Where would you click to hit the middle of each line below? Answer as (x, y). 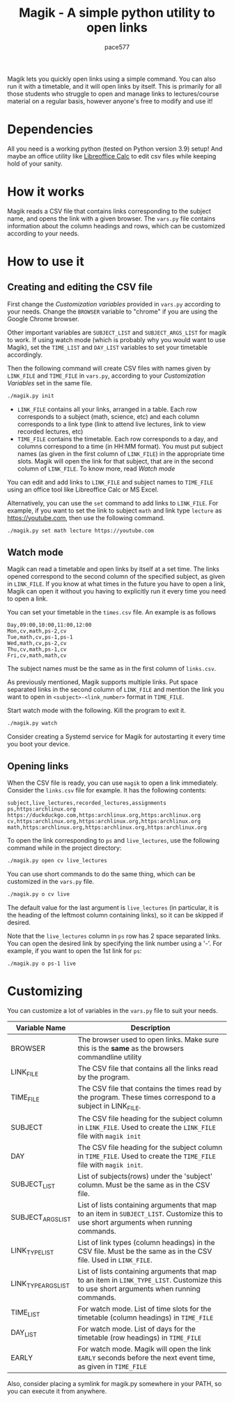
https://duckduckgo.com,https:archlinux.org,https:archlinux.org (104, 816)
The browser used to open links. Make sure (148, 1040)
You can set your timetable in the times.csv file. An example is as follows (112, 612)
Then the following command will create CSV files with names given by (109, 368)
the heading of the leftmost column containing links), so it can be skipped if (116, 915)
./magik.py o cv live (39, 894)
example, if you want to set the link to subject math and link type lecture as (115, 510)
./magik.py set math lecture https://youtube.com (81, 531)
